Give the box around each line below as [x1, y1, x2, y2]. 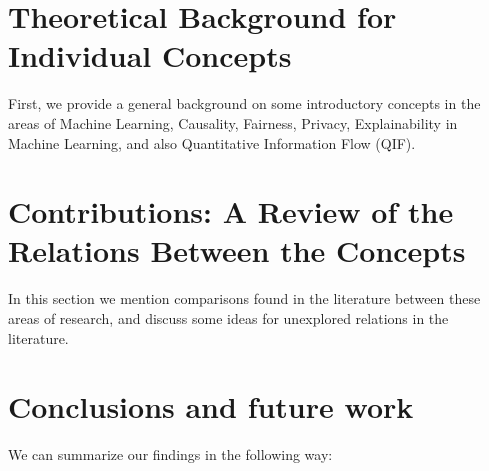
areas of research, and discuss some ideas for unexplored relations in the [8, 308, 449, 328]
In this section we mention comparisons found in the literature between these [8, 288, 481, 309]
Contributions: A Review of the [8, 191, 454, 232]
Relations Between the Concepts [8, 230, 466, 271]
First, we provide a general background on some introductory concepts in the [8, 93, 481, 114]
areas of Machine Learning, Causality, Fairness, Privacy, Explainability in [8, 112, 458, 133]
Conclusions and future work [8, 386, 414, 427]
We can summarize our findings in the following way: [8, 444, 333, 465]
